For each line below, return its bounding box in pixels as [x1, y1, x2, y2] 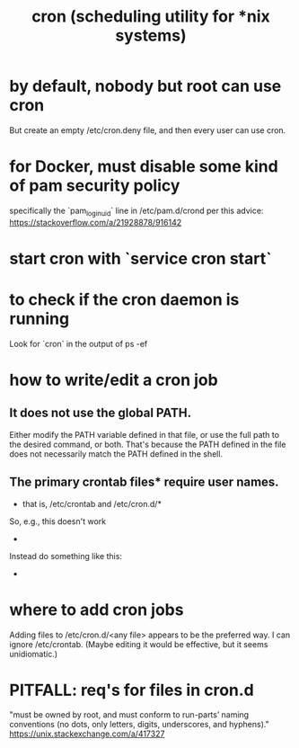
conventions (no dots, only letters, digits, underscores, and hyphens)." [9, 719, 269, 730]
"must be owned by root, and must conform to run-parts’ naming [9, 709, 250, 720]
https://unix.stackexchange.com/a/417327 [9, 728, 165, 739]
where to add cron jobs [9, 600, 184, 619]
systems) [115, 25, 187, 46]
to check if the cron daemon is [9, 289, 240, 310]
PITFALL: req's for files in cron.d [9, 680, 254, 700]
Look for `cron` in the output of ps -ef [9, 338, 148, 349]
